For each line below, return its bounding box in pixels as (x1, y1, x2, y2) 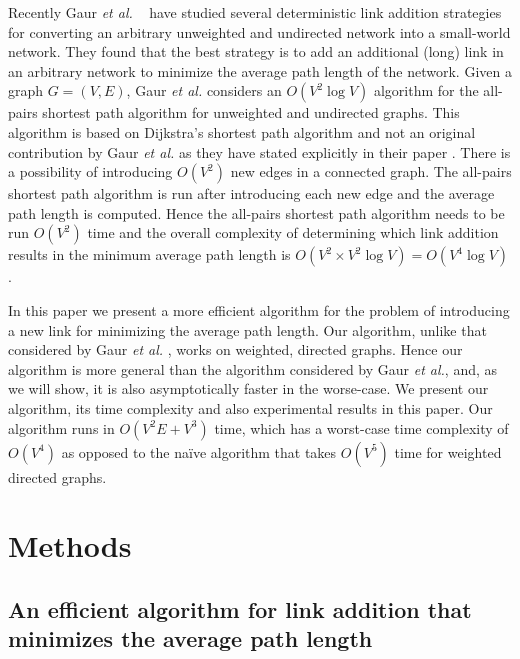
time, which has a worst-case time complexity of (214, 417, 509, 438)
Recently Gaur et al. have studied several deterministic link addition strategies (8, 2, 502, 22)
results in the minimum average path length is (8, 244, 291, 265)
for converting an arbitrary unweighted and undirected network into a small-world (8, 21, 511, 42)
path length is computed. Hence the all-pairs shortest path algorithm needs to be (8, 202, 505, 223)
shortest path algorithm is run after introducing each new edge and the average (8, 183, 495, 204)
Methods (8, 525, 132, 566)
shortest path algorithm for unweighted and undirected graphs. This (42, 102, 460, 123)
